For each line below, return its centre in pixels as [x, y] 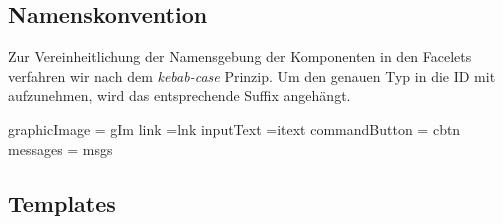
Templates [62, 202]
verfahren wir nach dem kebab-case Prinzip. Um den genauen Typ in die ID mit [252, 75]
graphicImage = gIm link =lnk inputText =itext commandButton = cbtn [234, 128]
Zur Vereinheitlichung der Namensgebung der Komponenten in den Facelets [240, 56]
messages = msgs [60, 148]
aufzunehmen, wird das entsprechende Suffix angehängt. [179, 95]
